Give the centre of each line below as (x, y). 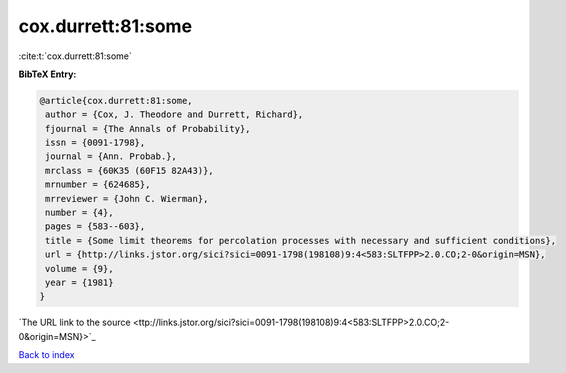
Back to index (46, 355)
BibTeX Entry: (47, 74)
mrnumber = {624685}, (98, 184)
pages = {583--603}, (95, 226)
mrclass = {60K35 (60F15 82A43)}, (129, 170)
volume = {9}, (79, 268)
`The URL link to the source (74, 322)
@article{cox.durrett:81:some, (116, 100)
